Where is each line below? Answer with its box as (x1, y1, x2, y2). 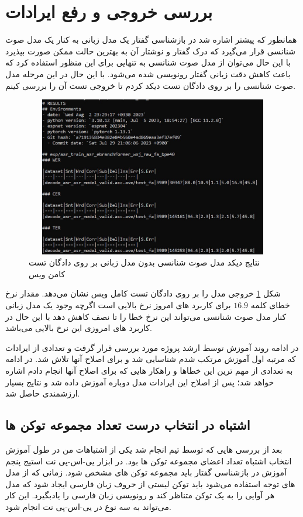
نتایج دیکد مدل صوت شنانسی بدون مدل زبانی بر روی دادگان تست (29, 256, 260, 268)
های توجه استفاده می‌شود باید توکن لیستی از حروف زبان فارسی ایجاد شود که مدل (5, 477, 295, 490)
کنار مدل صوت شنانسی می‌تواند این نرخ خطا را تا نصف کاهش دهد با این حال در (5, 310, 287, 322)
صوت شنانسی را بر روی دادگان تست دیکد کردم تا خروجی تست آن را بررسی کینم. (5, 79, 296, 91)
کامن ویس (29, 267, 66, 280)
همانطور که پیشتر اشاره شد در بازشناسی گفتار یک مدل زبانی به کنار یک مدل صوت (5, 33, 297, 46)
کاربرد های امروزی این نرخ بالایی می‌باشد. (5, 322, 152, 334)
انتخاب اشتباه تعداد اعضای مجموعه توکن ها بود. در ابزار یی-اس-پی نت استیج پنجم (5, 454, 292, 467)
